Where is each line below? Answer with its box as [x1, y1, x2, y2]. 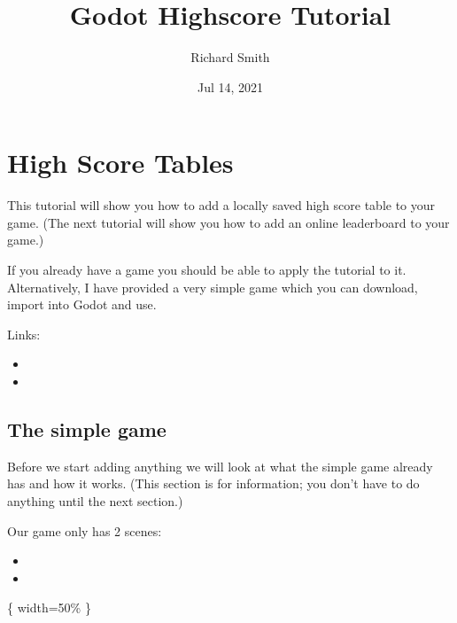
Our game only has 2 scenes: [7, 521, 162, 540]
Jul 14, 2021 [197, 77, 264, 96]
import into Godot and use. [7, 295, 157, 314]
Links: [7, 324, 41, 343]
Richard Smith [190, 48, 270, 66]
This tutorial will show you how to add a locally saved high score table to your [7, 196, 436, 214]
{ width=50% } [7, 598, 91, 617]
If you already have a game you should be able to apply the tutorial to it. [7, 261, 407, 279]
